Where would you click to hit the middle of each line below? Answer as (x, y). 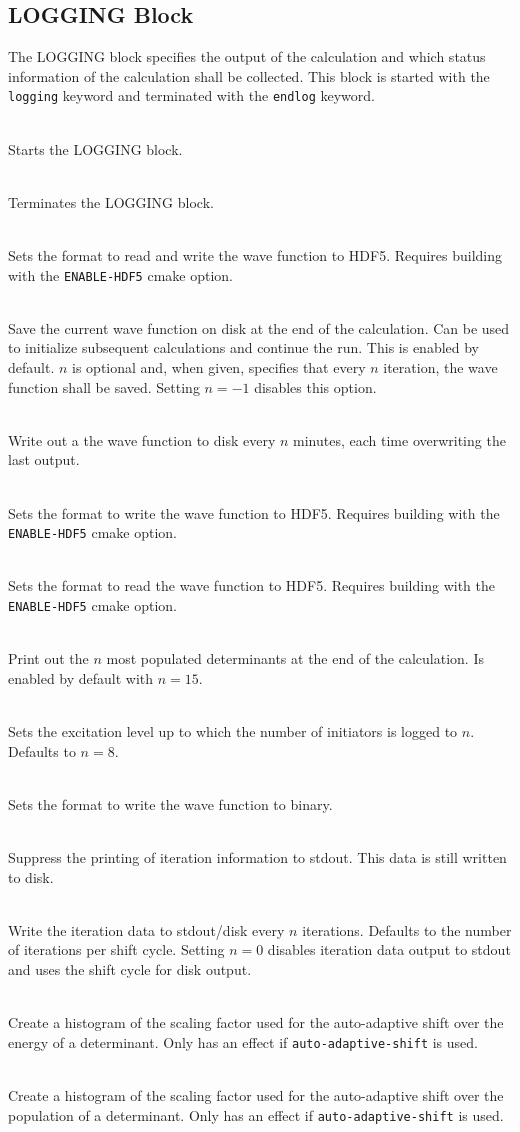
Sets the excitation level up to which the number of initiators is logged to (233, 731)
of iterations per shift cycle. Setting (116, 949)
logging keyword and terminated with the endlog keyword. (191, 95)
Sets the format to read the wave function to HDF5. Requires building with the (251, 585)
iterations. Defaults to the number (407, 929)
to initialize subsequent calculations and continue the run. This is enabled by (244, 347)
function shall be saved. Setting (104, 386)
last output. (44, 459)
